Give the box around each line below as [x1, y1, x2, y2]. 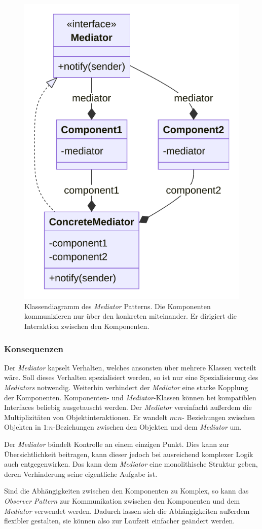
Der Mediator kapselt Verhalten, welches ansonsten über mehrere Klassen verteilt [4, 362, 256, 372]
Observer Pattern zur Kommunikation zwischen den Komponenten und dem [4, 495, 240, 506]
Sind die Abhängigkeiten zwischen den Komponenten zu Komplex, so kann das [4, 485, 249, 496]
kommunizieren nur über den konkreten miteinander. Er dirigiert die [24, 311, 237, 321]
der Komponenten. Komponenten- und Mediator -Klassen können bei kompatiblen [4, 392, 256, 402]
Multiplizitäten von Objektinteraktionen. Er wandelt [4, 411, 167, 422]
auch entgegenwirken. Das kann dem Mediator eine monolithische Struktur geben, [4, 459, 258, 469]
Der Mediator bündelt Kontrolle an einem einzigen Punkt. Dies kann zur [4, 438, 230, 449]
